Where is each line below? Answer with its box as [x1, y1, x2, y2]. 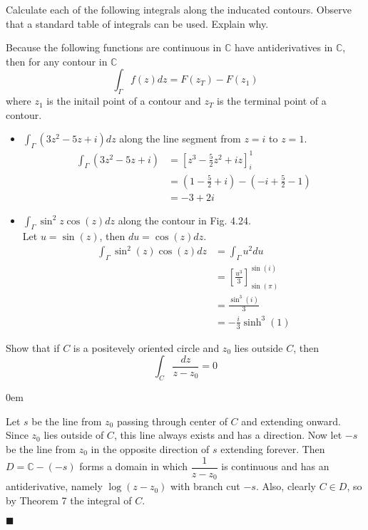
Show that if [6, 340, 60, 355]
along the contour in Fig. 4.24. [118, 212, 251, 227]
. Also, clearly [255, 479, 317, 494]
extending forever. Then [220, 441, 325, 456]
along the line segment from [119, 131, 241, 146]
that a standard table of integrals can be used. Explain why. [6, 16, 269, 31]
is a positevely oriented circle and [73, 340, 220, 355]
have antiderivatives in [234, 40, 333, 55]
